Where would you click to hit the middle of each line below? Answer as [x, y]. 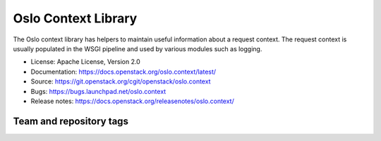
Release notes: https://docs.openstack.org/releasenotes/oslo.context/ [132, 101]
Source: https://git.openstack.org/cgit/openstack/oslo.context [121, 81]
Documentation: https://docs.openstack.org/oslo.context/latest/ [123, 72]
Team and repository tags [71, 121]
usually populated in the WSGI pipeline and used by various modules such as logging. [138, 48]
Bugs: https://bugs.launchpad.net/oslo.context [98, 91]
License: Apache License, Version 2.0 [85, 62]
